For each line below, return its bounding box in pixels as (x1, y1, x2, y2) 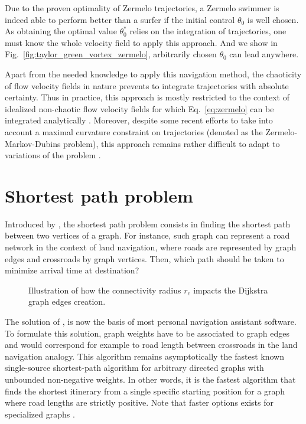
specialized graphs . (5, 407, 75, 420)
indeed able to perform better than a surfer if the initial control (5, 13, 235, 25)
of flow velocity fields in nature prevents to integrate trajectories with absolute (5, 79, 289, 92)
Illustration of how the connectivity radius (28, 283, 181, 296)
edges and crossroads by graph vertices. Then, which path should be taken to (5, 252, 284, 265)
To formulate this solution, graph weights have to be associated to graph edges (5, 327, 290, 339)
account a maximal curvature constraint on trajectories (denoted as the (5, 125, 263, 138)
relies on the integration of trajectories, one (129, 25, 287, 37)
